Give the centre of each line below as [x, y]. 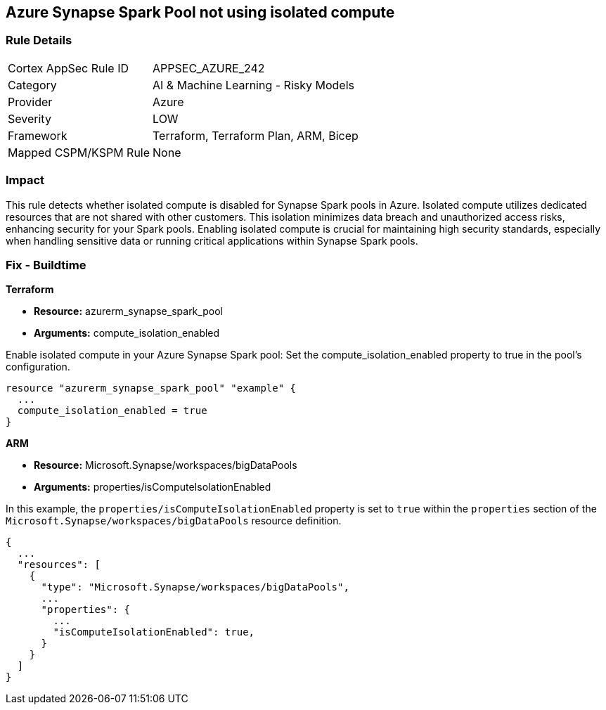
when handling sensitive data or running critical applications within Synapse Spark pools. [212, 240]
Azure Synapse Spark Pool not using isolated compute [200, 12]
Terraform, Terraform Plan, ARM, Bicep [256, 135]
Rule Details [39, 40]
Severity [30, 118]
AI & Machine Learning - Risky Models [253, 85]
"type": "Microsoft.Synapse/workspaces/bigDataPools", [195, 587]
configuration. [38, 367]
